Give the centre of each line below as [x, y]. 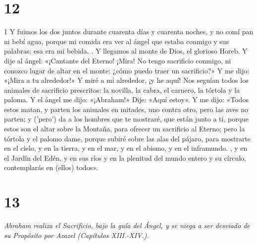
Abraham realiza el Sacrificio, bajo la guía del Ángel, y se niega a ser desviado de [127, 225]
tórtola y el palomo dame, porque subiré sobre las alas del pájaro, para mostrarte [128, 138]
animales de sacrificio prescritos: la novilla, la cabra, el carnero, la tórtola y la [122, 90]
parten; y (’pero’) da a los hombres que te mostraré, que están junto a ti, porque [127, 119]
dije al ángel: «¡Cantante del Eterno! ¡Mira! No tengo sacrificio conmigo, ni [118, 60]
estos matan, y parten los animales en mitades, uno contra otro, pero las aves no [126, 109]
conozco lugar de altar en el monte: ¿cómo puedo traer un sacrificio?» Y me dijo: [127, 70]
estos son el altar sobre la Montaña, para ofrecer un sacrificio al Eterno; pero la [125, 129]
